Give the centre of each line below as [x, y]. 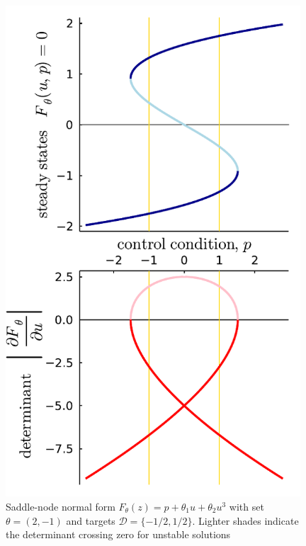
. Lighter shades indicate [245, 520]
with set [246, 506]
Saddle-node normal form [61, 506]
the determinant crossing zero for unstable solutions [118, 534]
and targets [91, 520]
